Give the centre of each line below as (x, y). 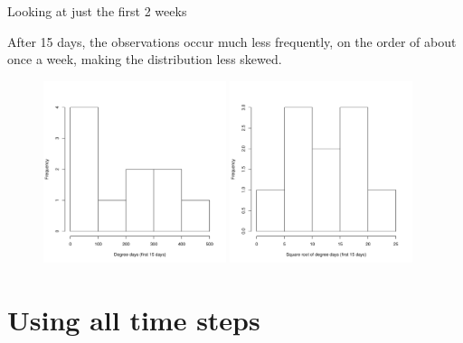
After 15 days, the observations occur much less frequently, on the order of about (232, 41)
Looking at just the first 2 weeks (97, 11)
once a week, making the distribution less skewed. (145, 59)
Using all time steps (134, 320)
